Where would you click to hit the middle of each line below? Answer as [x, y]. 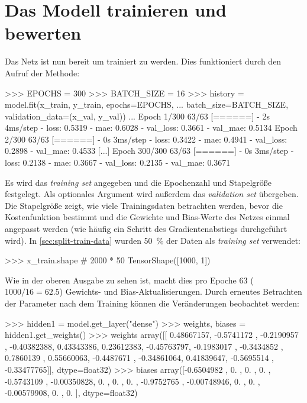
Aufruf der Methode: [42, 72]
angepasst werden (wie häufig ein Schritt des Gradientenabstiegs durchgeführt [146, 229]
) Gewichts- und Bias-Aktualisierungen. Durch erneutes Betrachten [181, 291]
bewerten [43, 33]
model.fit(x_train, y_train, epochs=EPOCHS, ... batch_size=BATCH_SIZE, [147, 104]
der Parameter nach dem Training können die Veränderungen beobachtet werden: [152, 303]
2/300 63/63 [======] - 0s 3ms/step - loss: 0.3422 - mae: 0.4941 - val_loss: [146, 139]
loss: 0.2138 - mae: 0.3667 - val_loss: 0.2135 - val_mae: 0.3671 [118, 162]
